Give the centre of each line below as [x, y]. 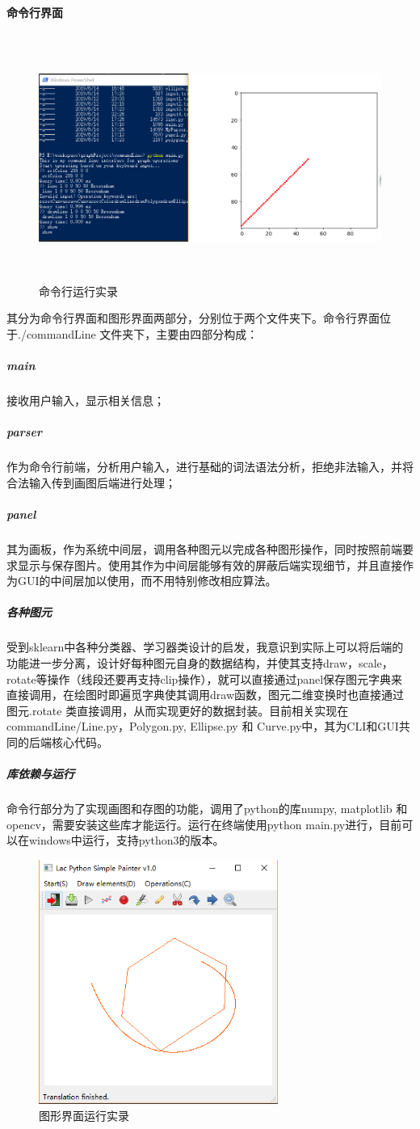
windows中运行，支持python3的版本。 [126, 840]
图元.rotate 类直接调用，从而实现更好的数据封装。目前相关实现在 [178, 710]
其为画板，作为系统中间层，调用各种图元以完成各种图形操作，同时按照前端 [204, 549]
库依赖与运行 [40, 774]
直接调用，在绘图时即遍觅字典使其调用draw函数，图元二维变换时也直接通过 [205, 695]
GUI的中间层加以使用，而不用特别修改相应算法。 [147, 581]
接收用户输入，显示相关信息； [86, 400]
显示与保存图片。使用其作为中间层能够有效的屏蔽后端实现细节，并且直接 [210, 564]
